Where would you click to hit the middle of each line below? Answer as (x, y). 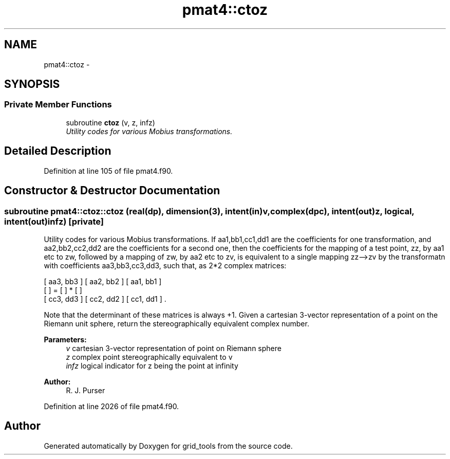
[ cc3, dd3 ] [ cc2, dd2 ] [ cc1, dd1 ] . (105, 299)
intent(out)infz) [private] (54, 221)
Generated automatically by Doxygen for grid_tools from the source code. (168, 446)
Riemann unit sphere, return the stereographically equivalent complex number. (176, 323)
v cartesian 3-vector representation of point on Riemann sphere (174, 348)
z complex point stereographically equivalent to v (149, 357)
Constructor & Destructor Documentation (112, 191)
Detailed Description (58, 151)
